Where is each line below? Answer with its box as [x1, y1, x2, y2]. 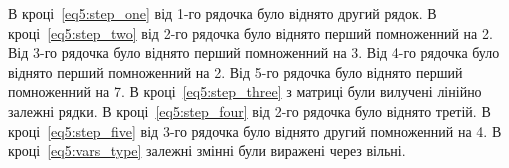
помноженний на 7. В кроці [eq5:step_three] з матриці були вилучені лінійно [8, 81, 482, 102]
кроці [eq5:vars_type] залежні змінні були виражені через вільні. [8, 140, 406, 161]
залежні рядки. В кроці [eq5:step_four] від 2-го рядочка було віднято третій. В [8, 100, 491, 121]
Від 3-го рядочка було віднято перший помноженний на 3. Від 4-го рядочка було [8, 42, 500, 63]
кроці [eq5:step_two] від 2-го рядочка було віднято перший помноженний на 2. [8, 22, 493, 43]
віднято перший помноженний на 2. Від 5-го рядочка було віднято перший [8, 61, 463, 82]
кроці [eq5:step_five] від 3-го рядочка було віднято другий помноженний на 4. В [8, 120, 502, 141]
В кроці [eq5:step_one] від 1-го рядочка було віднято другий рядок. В [8, 3, 437, 23]
